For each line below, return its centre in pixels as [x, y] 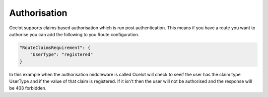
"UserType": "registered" [62, 55]
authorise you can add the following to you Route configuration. [74, 34]
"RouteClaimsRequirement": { [55, 48]
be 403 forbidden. [28, 88]
